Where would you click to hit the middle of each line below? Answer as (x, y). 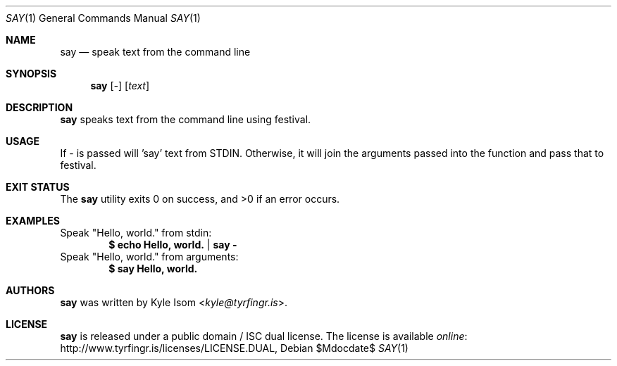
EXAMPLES (33, 221)
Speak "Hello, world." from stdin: (136, 233)
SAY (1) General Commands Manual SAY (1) (103, 18)
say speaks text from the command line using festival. (186, 119)
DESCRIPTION (39, 107)
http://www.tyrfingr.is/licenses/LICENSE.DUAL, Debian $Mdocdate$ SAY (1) (234, 348)
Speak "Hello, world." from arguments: (149, 257)
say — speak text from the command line (155, 52)
